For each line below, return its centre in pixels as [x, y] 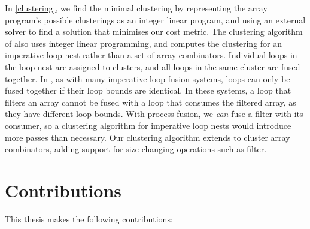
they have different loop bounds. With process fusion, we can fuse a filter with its [154, 114]
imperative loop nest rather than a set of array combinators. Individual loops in [151, 55]
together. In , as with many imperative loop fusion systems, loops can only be [148, 78]
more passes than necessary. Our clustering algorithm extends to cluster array [148, 137]
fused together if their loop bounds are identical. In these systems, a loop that [148, 90]
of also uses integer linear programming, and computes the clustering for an [144, 43]
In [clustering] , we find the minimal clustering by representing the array [136, 8]
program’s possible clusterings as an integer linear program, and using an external [155, 19]
